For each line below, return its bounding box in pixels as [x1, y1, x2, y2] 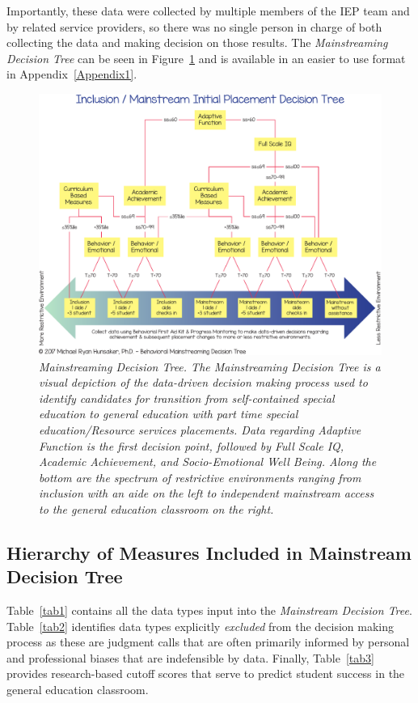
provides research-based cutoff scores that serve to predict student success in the [6, 665, 405, 682]
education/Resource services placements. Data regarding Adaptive [39, 421, 361, 438]
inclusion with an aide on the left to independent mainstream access [39, 485, 374, 502]
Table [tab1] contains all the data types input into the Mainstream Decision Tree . [6, 602, 412, 619]
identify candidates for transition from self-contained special [39, 389, 335, 406]
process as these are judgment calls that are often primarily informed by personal [6, 633, 410, 650]
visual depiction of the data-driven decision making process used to [39, 374, 368, 391]
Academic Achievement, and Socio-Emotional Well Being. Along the [39, 453, 377, 470]
